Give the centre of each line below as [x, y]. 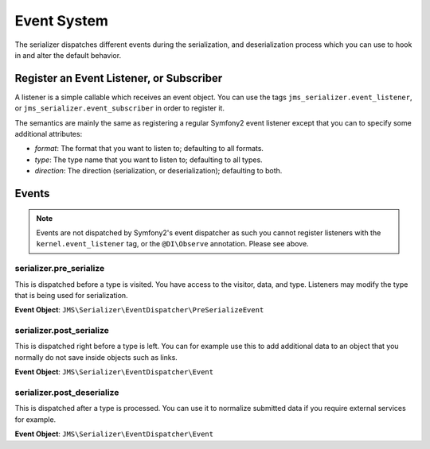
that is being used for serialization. [71, 295]
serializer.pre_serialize [60, 269]
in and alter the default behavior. [68, 55]
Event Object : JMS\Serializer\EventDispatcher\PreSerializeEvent [139, 310]
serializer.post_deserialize [67, 392]
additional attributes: [49, 134]
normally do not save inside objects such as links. [96, 357]
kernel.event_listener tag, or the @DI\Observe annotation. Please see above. [173, 244]
